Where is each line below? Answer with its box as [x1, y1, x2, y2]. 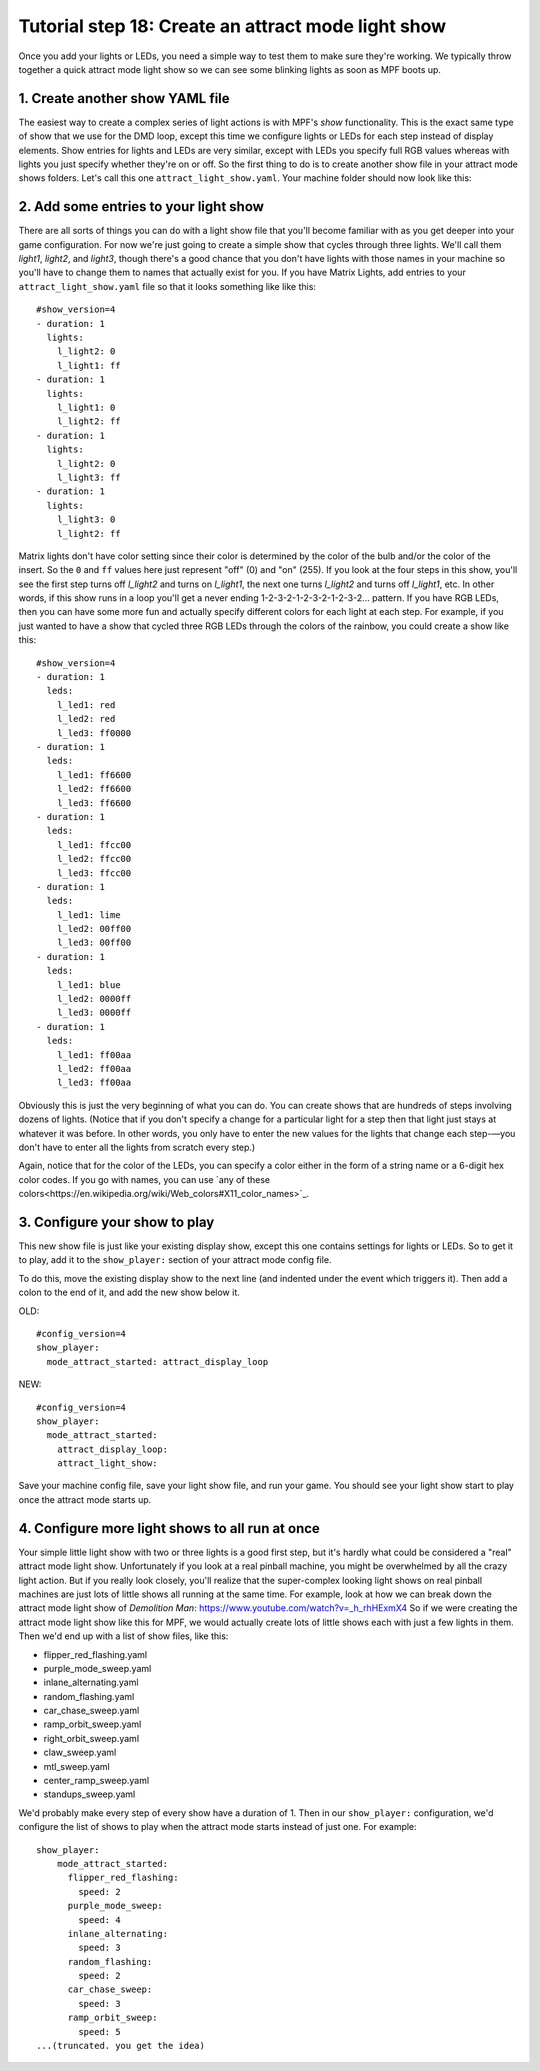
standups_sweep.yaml [43, 1788, 136, 1800]
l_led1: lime [56, 909, 121, 920]
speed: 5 [78, 2026, 121, 2037]
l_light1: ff [56, 360, 121, 371]
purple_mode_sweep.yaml [43, 1662, 152, 1674]
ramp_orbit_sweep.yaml [43, 1718, 142, 1730]
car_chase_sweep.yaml [43, 1705, 140, 1717]
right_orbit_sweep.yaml [43, 1732, 140, 1744]
